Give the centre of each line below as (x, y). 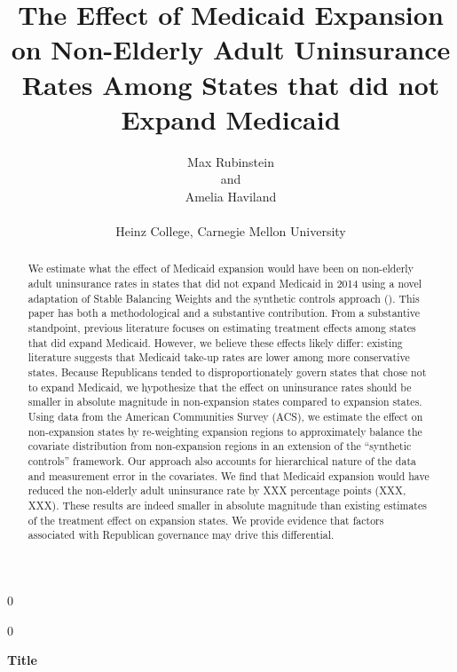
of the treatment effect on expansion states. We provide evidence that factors (206, 520)
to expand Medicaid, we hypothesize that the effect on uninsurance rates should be (220, 387)
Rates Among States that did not (231, 84)
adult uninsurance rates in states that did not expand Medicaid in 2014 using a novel (225, 284)
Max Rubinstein (231, 161)
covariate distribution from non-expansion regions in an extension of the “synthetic (220, 446)
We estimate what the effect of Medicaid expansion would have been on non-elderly (221, 269)
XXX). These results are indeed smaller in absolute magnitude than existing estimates (227, 505)
